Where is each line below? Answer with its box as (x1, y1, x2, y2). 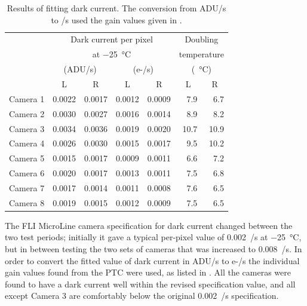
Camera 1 (9, 92, 45, 105)
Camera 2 (9, 107, 45, 120)
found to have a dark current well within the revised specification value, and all (5, 277, 296, 290)
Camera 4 (9, 137, 45, 149)
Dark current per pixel (70, 33, 153, 45)
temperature (179, 48, 224, 60)
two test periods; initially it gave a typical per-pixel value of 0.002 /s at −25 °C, (5, 231, 302, 243)
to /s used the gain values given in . (51, 13, 182, 26)
